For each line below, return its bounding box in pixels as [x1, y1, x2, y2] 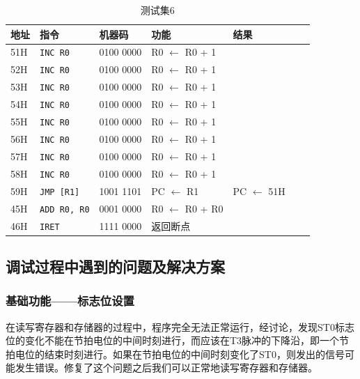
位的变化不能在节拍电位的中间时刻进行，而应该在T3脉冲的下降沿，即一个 [6, 333, 340, 348]
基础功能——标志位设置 [6, 292, 134, 309]
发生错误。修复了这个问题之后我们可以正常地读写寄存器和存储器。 [15, 360, 318, 375]
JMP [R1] [40, 187, 80, 197]
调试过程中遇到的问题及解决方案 [6, 256, 225, 277]
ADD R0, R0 [40, 204, 90, 215]
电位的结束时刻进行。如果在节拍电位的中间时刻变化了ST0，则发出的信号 [15, 346, 345, 361]
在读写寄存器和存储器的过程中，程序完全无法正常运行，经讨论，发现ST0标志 [6, 319, 354, 334]
